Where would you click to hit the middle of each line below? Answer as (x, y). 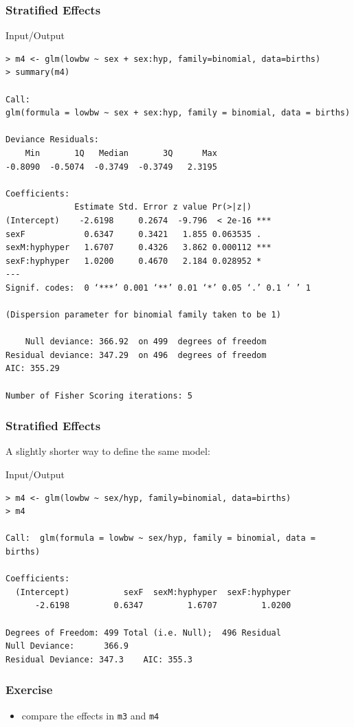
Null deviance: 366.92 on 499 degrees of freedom (146, 342)
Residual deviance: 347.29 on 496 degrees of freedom (136, 355)
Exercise (29, 690)
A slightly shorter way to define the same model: (108, 451)
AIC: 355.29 (33, 369)
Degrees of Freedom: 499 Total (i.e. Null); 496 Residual (143, 633)
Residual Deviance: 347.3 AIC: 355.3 (99, 659)
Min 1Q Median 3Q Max (121, 153)
